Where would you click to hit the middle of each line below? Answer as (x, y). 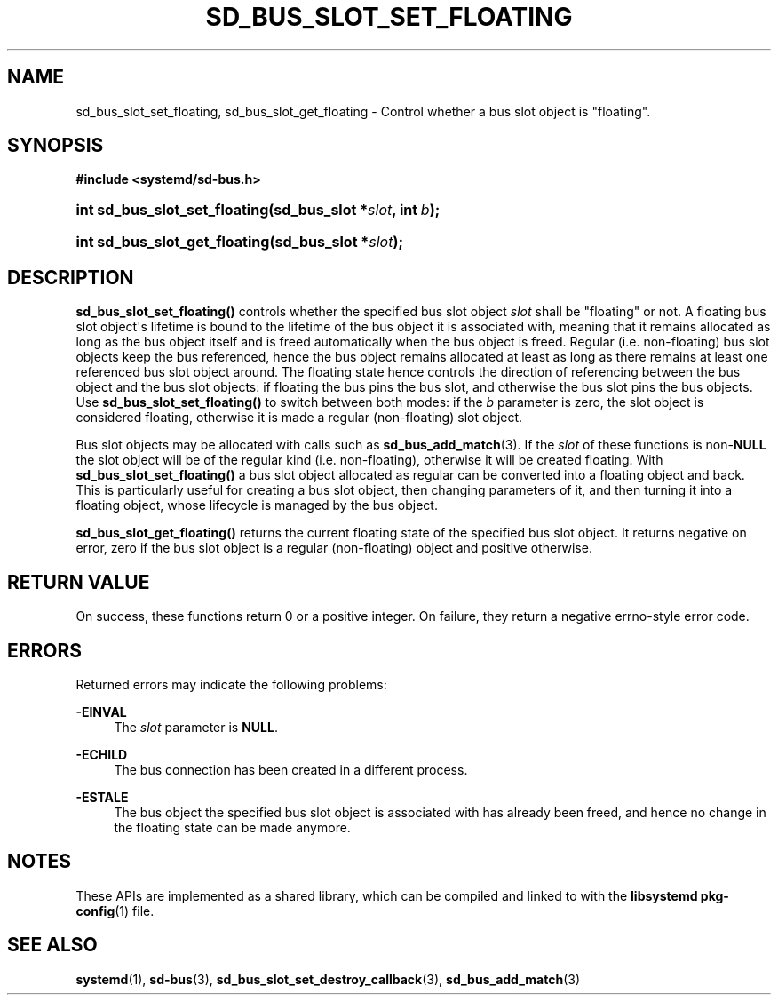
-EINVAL (101, 712)
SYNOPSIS (56, 146)
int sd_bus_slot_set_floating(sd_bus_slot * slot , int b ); (258, 210)
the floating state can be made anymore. (232, 827)
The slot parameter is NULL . (196, 727)
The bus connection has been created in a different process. (291, 769)
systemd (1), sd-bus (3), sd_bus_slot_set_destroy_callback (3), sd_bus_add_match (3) (328, 979)
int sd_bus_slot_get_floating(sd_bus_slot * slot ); (239, 242)
